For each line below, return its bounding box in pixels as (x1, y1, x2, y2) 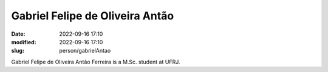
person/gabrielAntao (59, 47, 111, 54)
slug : (11, 47, 24, 54)
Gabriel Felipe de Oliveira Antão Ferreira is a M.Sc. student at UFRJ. (11, 58, 180, 65)
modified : (11, 38, 36, 45)
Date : (11, 30, 26, 38)
